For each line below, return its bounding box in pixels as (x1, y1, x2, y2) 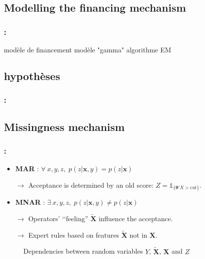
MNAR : (15, 197, 45, 207)
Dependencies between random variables (23, 246, 143, 256)
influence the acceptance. (99, 213, 173, 224)
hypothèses (4, 68, 60, 83)
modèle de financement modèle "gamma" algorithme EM (4, 45, 171, 54)
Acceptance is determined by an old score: (28, 179, 154, 190)
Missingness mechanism (4, 119, 125, 134)
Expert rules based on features (28, 229, 120, 240)
